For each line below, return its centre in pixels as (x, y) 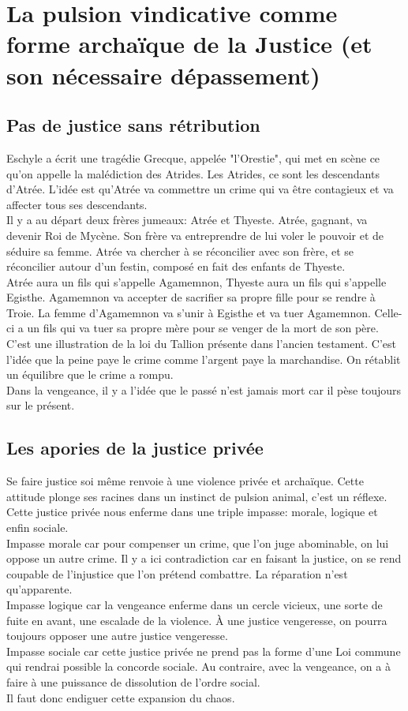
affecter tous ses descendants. (77, 204)
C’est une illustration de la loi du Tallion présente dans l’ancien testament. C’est (202, 344)
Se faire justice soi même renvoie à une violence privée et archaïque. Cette (185, 481)
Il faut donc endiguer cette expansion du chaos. (121, 697)
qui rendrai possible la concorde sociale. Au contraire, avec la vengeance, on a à (198, 666)
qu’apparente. (39, 589)
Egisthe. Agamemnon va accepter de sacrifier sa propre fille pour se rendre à (191, 297)
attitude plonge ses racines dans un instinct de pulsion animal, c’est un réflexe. (197, 496)
